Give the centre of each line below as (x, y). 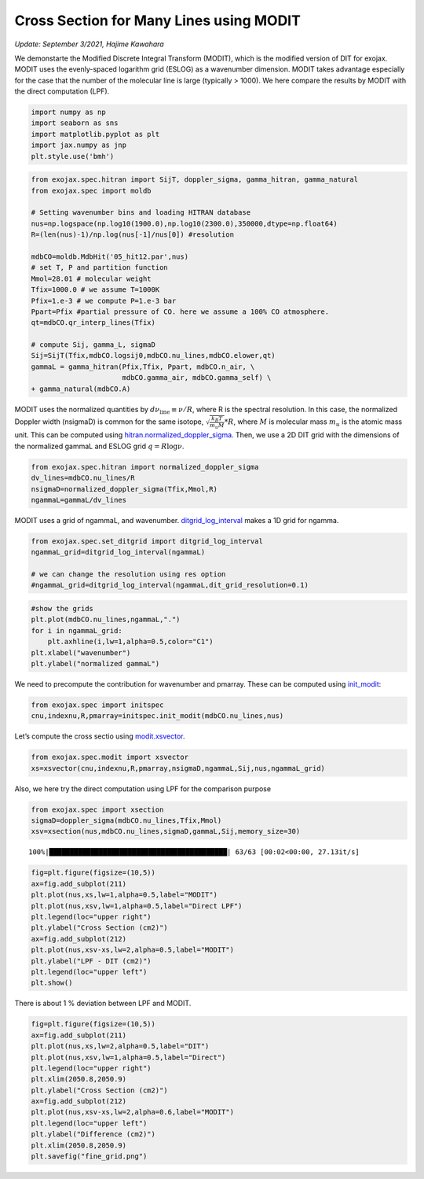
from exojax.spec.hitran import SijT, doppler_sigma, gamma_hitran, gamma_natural (195, 180)
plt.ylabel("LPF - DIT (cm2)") (91, 961)
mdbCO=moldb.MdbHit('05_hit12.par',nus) (110, 256)
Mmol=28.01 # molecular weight (91, 278)
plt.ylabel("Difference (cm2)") (93, 1134)
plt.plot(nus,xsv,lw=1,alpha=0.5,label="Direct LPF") (137, 906)
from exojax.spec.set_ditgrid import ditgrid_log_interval (147, 541)
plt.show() (52, 983)
